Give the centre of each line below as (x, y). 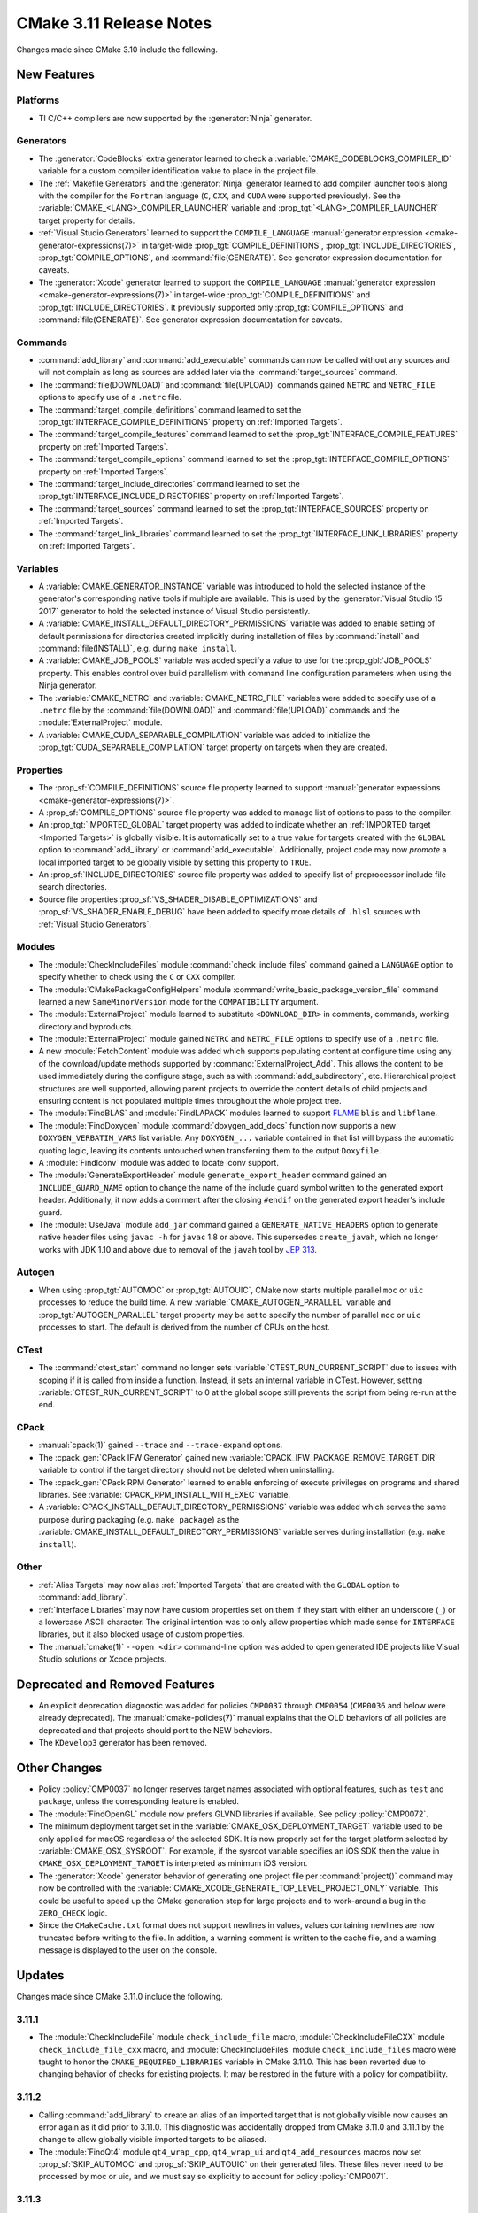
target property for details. (87, 220)
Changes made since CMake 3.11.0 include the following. (119, 1997)
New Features (55, 75)
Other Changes (59, 1767)
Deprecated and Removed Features (116, 1684)
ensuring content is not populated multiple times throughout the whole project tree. (190, 1101)
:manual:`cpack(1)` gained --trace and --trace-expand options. (161, 1445)
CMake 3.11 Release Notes (114, 23)
